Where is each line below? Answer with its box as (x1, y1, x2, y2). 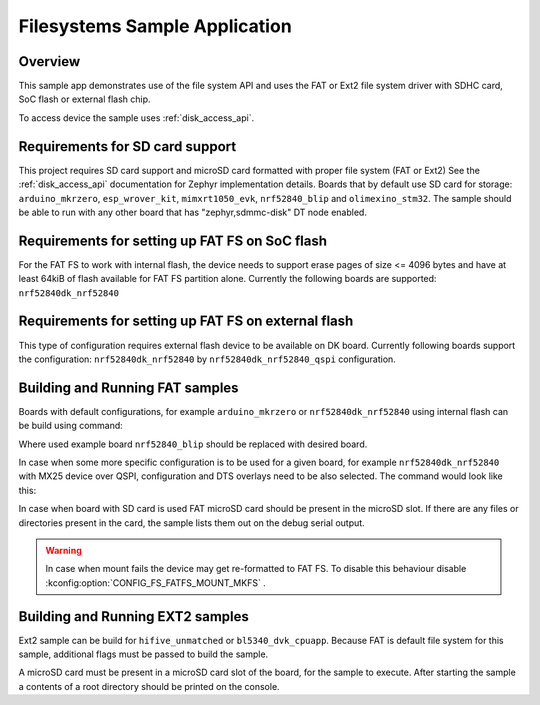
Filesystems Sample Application (18, 15, 292, 37)
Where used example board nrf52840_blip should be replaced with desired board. (18, 438, 368, 450)
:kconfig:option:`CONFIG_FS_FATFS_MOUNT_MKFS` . (45, 576, 267, 589)
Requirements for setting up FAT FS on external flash (18, 313, 354, 330)
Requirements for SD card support (18, 138, 237, 155)
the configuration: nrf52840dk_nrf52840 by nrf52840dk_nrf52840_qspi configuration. (18, 353, 397, 365)
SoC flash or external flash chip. (18, 93, 151, 105)
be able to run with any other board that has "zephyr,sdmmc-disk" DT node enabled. (18, 206, 367, 218)
